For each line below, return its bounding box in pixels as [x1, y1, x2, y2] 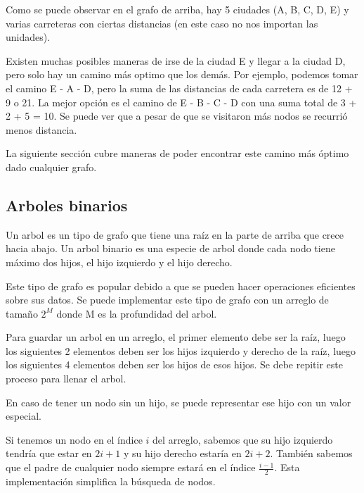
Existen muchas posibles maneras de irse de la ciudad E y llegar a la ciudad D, [6, 53, 346, 68]
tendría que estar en [6, 446, 92, 461]
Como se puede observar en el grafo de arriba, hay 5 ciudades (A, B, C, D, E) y [6, 2, 349, 16]
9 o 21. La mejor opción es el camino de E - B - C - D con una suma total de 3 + [6, 94, 357, 109]
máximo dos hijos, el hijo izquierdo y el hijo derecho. [6, 254, 233, 269]
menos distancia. [6, 122, 77, 137]
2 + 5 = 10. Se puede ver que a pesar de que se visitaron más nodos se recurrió [6, 108, 348, 123]
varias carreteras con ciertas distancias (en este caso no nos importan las [6, 15, 318, 30]
